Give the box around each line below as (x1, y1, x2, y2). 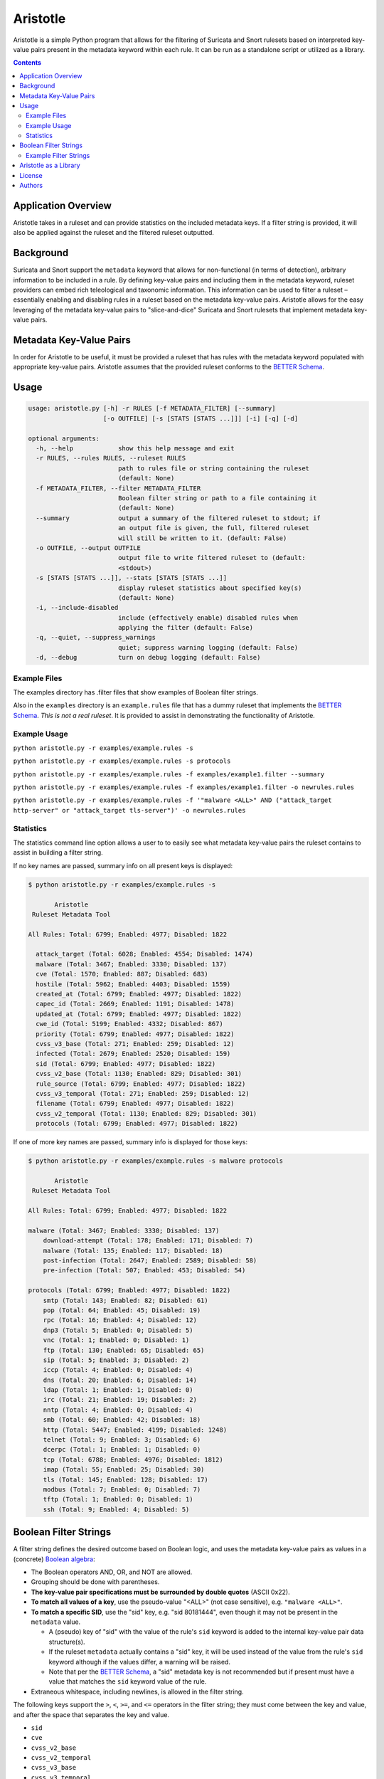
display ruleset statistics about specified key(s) (117, 584, 302, 592)
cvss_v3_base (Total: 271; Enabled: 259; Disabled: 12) (36, 1040, 235, 1047)
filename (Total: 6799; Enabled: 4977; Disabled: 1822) (36, 1099, 235, 1108)
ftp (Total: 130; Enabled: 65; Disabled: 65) (43, 1346, 205, 1354)
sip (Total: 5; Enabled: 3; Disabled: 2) (43, 1356, 190, 1364)
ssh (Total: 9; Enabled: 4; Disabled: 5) (43, 1505, 190, 1514)
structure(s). (48, 1637, 85, 1646)
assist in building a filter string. (13, 848, 103, 857)
